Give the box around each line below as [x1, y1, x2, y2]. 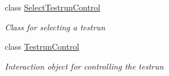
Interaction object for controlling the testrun [5, 60, 164, 72]
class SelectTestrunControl [5, 1, 101, 13]
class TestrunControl [5, 40, 79, 53]
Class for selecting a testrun [5, 20, 105, 33]
